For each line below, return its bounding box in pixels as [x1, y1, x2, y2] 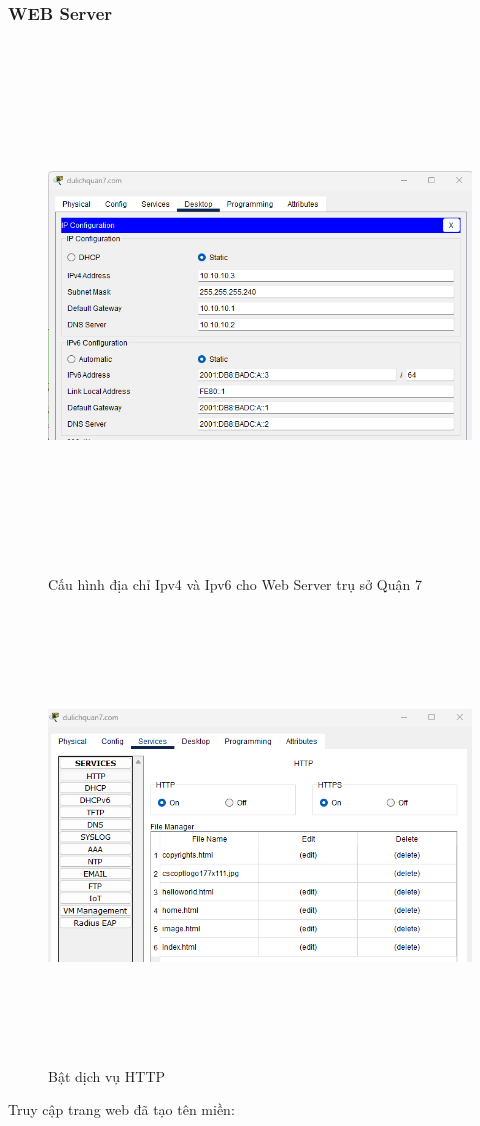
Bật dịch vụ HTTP [48, 1065, 166, 1086]
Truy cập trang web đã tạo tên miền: [8, 1099, 235, 1120]
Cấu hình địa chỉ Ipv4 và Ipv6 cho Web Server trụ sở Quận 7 [48, 573, 422, 594]
